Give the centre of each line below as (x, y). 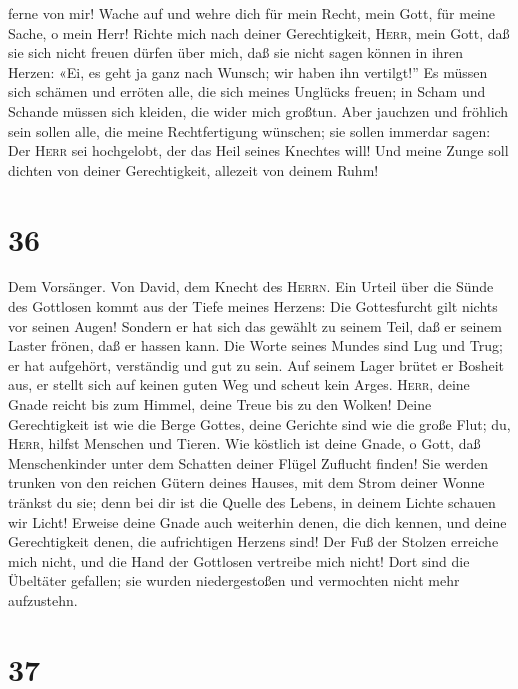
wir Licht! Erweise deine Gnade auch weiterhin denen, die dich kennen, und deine (257, 521)
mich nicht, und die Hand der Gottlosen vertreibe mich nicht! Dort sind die (239, 560)
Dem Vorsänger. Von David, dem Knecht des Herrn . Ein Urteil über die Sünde (251, 286)
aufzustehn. (43, 599)
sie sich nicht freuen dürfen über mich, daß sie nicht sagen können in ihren (236, 52)
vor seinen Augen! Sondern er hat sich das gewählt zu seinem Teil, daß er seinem (255, 325)
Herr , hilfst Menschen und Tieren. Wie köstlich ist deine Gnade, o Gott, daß (244, 443)
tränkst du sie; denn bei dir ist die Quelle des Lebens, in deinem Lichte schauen (252, 502)
